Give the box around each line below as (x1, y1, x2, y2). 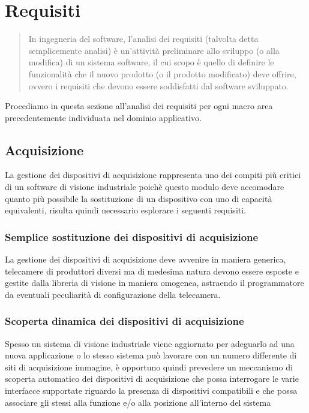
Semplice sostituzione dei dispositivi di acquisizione (5, 229, 259, 244)
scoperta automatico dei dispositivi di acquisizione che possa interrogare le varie (5, 372, 299, 385)
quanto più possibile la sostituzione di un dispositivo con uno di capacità (5, 192, 272, 204)
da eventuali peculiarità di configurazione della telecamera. (5, 288, 221, 300)
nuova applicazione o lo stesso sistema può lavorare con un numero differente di (5, 349, 297, 361)
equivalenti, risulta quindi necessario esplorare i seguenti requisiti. (5, 204, 247, 216)
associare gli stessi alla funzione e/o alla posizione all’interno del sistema (5, 396, 271, 408)
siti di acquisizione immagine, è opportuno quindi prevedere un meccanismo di (5, 360, 293, 373)
